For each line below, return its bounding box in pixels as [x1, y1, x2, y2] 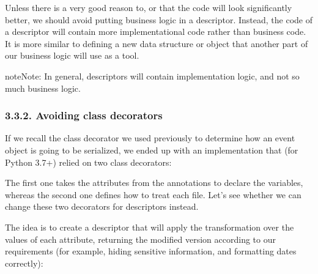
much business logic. [5, 81, 81, 94]
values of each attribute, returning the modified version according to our [5, 232, 276, 245]
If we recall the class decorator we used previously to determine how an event [5, 131, 295, 144]
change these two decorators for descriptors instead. [5, 200, 199, 213]
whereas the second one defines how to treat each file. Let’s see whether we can [5, 188, 301, 201]
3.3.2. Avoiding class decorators [5, 108, 163, 123]
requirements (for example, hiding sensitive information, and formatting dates [5, 245, 297, 257]
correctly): [5, 256, 43, 269]
